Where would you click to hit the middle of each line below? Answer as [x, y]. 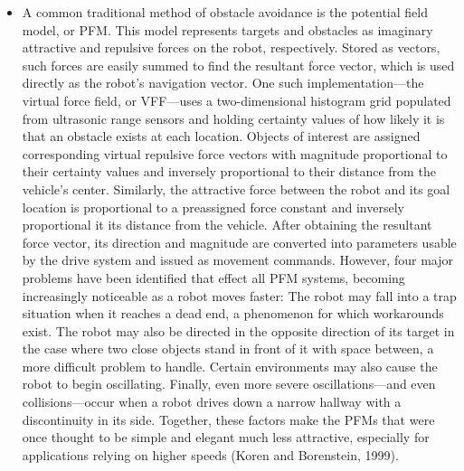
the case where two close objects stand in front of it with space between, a [228, 349]
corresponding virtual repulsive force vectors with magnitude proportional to [235, 153]
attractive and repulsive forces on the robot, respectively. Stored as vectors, [231, 47]
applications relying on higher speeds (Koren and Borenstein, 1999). [210, 454]
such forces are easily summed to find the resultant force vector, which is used [238, 65]
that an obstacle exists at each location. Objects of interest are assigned [221, 136]
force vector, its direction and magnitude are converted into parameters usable [239, 242]
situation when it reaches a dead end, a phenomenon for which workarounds [233, 313]
